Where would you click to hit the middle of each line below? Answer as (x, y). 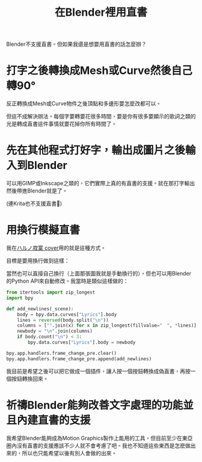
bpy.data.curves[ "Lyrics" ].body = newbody (82, 342)
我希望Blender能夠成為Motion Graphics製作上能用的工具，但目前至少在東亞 (99, 438)
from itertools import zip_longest (51, 292)
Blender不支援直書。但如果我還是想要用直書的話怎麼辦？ (76, 44)
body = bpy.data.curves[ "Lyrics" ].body (67, 314)
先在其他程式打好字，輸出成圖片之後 (96, 150)
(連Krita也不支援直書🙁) (34, 204)
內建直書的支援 (54, 420)
